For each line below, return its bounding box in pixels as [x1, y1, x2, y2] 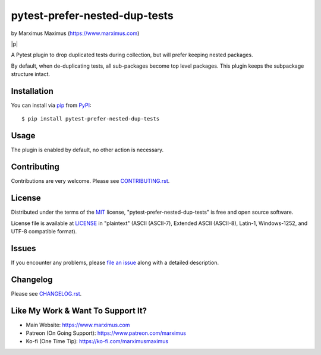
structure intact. [11, 71, 51, 78]
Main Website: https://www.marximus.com [26, 321, 130, 328]
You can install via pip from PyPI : [11, 102, 92, 109]
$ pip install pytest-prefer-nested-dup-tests [21, 116, 160, 122]
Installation [11, 86, 53, 96]
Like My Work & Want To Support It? [11, 306, 147, 316]
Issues [11, 243, 36, 253]
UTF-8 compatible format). [11, 227, 77, 234]
